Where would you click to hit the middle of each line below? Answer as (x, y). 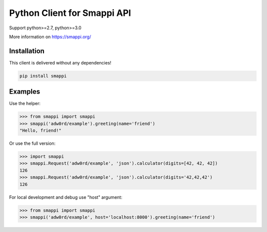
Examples (25, 92)
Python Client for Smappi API (70, 13)
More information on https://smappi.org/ (50, 37)
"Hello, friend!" (41, 131)
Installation (27, 51)
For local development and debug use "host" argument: (66, 197)
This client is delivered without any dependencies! (60, 62)
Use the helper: (25, 104)
